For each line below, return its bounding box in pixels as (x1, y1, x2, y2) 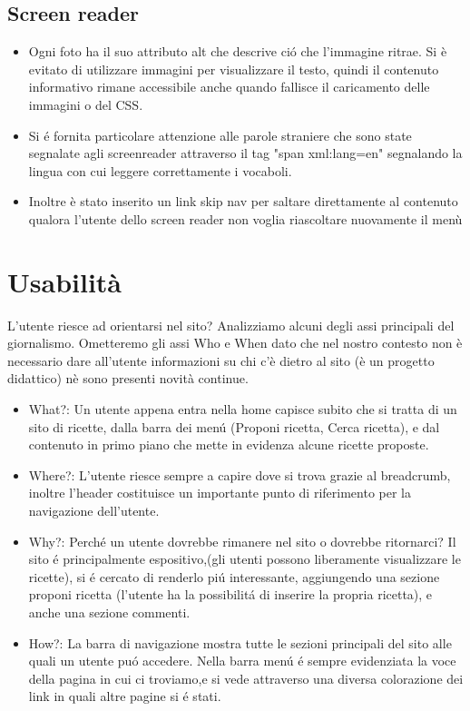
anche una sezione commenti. (28, 602, 191, 621)
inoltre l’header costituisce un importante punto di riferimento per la (28, 483, 411, 502)
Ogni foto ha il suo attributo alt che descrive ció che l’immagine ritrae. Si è (28, 42, 447, 61)
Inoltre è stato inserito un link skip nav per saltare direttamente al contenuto (28, 192, 458, 211)
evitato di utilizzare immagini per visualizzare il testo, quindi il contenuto (28, 59, 439, 78)
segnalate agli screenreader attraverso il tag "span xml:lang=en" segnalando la (28, 143, 463, 163)
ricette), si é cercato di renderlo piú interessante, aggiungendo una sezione (28, 567, 440, 586)
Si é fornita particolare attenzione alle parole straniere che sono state (28, 125, 412, 144)
